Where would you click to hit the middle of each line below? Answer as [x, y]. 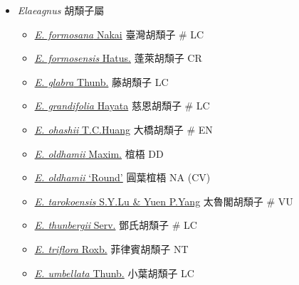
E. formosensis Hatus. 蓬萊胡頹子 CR [118, 58]
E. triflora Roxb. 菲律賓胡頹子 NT [111, 248]
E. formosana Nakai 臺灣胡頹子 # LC [119, 34]
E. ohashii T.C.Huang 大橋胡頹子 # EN [124, 129]
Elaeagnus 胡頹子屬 [61, 10]
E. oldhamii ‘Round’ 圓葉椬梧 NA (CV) [122, 177]
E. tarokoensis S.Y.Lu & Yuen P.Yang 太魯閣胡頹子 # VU [164, 201]
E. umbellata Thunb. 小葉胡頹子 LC [114, 273]
